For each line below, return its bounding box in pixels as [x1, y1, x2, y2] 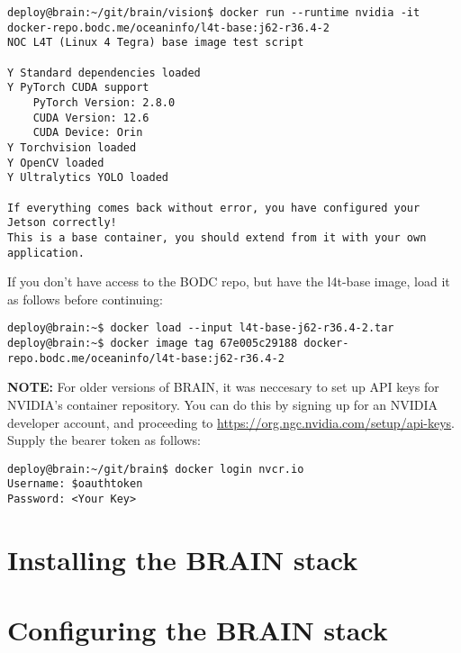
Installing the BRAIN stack [7, 540, 358, 577]
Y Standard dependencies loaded [7, 66, 201, 79]
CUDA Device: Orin [32, 126, 143, 140]
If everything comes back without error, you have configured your [7, 201, 420, 214]
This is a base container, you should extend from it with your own [7, 231, 427, 244]
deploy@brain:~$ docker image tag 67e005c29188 [7, 337, 298, 349]
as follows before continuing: [7, 289, 163, 308]
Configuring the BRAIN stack [7, 612, 388, 648]
